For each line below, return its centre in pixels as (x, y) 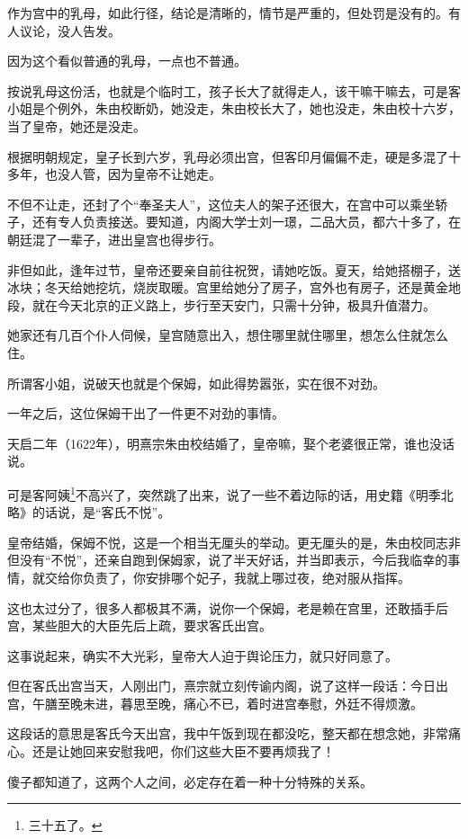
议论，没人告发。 (70, 30)
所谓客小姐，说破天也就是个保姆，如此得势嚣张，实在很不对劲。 (196, 383)
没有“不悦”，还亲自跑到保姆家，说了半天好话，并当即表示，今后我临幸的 (234, 560)
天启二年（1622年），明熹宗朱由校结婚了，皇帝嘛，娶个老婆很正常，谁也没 (225, 443)
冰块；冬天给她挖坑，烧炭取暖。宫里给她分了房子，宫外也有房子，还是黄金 (228, 287)
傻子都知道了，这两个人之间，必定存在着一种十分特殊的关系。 (190, 781)
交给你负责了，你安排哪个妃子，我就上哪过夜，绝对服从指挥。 (227, 577)
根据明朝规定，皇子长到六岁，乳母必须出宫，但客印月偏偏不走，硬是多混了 (228, 156)
